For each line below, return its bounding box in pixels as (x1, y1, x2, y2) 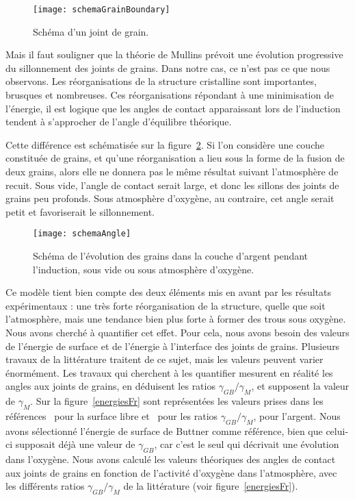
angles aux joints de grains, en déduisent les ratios (5, 379, 215, 393)
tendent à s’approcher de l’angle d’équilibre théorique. (5, 114, 232, 129)
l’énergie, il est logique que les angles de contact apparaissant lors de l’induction (5, 101, 341, 115)
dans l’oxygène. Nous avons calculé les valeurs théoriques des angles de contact (5, 452, 336, 466)
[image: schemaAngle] (33, 229, 131, 239)
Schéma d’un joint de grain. (33, 24, 149, 38)
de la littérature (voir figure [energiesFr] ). (123, 479, 298, 493)
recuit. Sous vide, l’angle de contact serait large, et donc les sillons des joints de (5, 177, 339, 192)
